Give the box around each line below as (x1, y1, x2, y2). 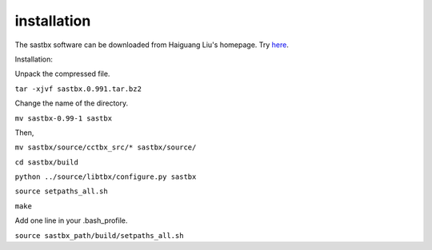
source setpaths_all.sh (14, 187, 108, 196)
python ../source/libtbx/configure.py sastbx (14, 173, 197, 181)
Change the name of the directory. (14, 98, 129, 108)
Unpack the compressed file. (14, 69, 110, 79)
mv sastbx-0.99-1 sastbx (14, 113, 112, 123)
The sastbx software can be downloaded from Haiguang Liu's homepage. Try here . (14, 40, 290, 50)
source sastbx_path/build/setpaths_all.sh (14, 231, 184, 240)
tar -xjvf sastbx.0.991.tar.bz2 (14, 84, 142, 93)
